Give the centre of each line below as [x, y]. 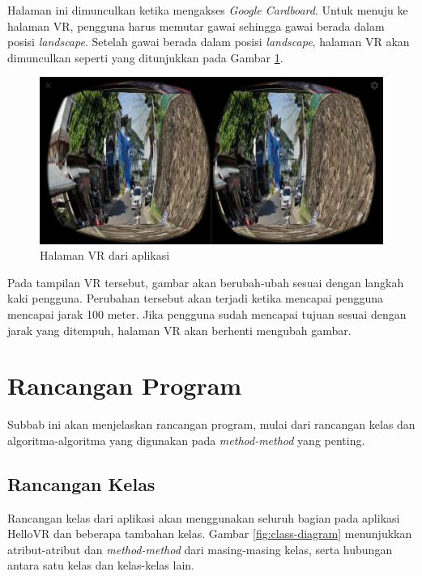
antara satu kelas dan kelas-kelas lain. [101, 565]
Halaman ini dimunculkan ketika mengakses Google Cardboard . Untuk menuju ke [208, 10]
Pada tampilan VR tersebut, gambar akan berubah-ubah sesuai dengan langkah [206, 282]
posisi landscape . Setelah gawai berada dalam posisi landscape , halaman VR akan [209, 42]
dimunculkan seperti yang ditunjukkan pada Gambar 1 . [145, 57]
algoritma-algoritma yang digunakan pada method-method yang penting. [186, 440]
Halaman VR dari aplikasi [105, 255]
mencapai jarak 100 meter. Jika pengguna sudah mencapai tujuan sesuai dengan [207, 313]
